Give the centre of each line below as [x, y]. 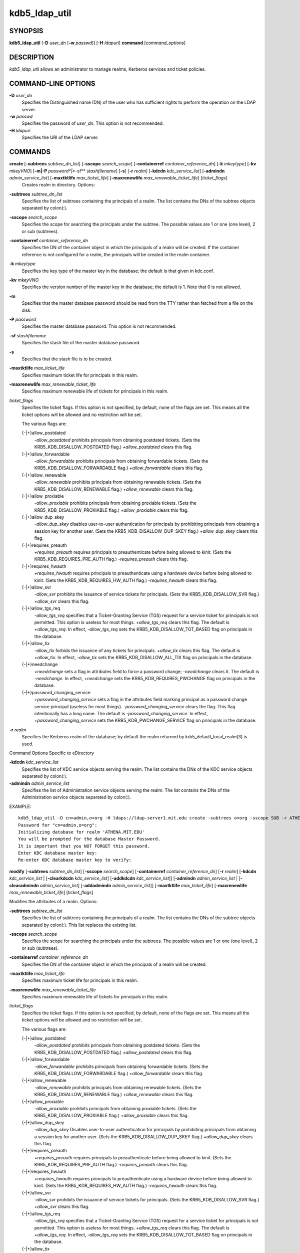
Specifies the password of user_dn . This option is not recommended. [93, 123]
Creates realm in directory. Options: [58, 185]
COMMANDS [30, 152]
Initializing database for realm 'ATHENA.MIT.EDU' [81, 832]
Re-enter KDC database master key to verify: [75, 860]
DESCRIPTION [32, 57]
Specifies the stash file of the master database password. [81, 343]
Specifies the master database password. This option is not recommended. [99, 326]
